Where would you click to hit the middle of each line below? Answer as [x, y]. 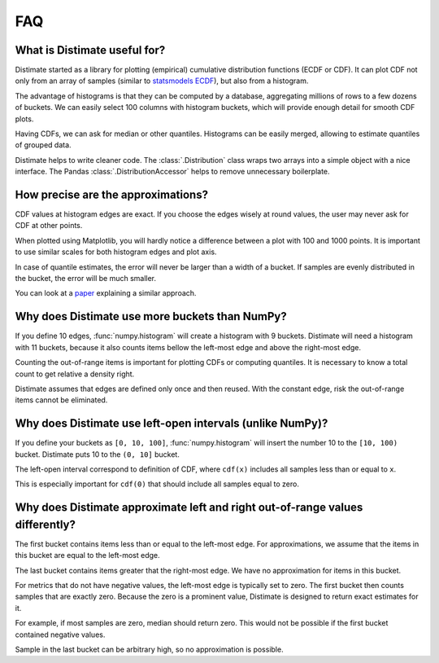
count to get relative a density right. [75, 374]
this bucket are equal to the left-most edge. [87, 555]
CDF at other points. [49, 226]
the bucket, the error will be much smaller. [86, 279]
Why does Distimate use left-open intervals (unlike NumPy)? [172, 424]
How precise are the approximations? [112, 195]
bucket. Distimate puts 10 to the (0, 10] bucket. [98, 454]
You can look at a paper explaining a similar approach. [106, 293]
